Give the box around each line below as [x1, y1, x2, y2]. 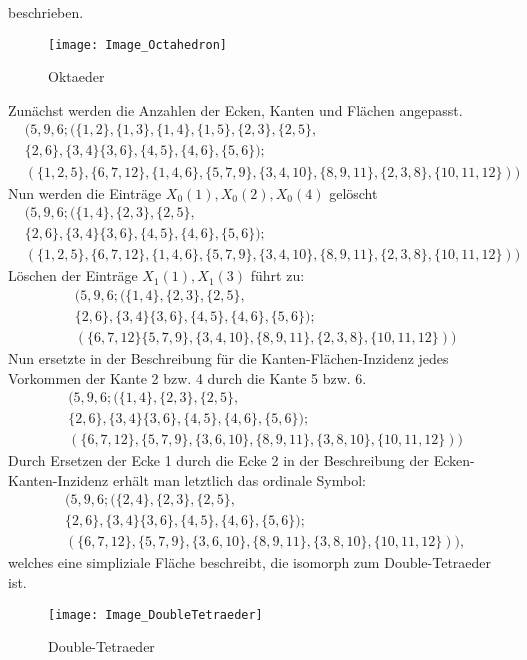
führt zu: [250, 265, 305, 286]
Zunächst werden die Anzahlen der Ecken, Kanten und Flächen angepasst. [8, 99, 463, 120]
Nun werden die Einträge [8, 182, 162, 203]
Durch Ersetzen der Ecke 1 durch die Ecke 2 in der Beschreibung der [8, 450, 429, 471]
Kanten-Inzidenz [8, 469, 109, 490]
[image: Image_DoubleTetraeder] [48, 607, 263, 622]
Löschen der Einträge [8, 265, 138, 286]
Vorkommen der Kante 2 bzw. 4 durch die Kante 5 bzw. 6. [8, 367, 367, 388]
